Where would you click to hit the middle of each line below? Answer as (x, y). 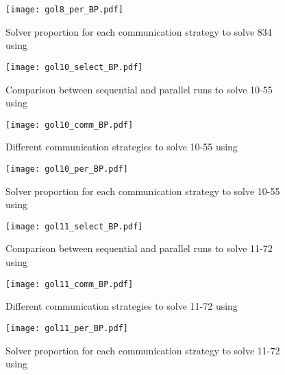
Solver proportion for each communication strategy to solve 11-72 (143, 350)
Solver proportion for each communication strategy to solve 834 (139, 31)
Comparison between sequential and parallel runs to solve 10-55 (139, 89)
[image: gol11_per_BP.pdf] (67, 328)
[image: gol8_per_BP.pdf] (64, 10)
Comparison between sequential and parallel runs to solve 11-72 (139, 248)
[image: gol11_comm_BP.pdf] (70, 284)
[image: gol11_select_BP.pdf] (74, 226)
